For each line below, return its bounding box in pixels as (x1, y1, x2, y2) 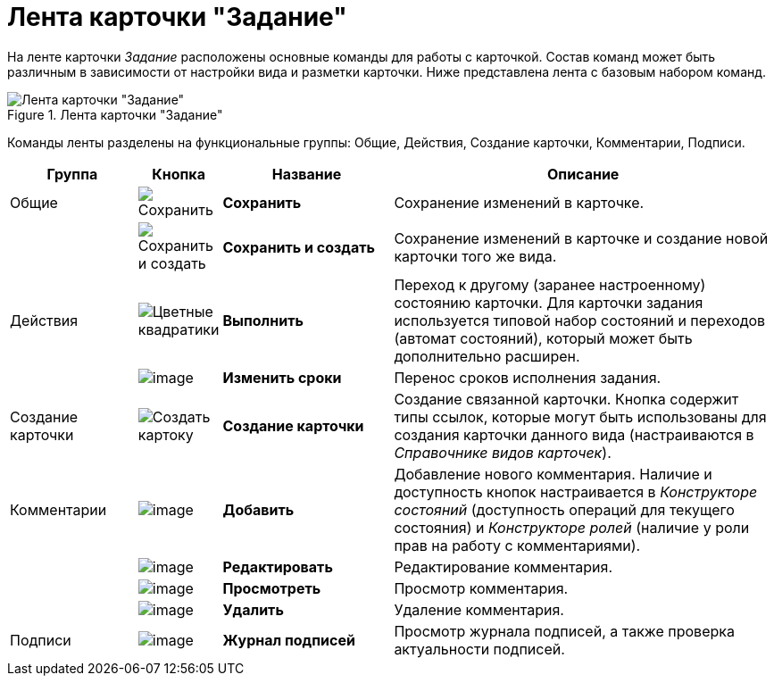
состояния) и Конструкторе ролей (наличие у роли (394, 518, 750, 537)
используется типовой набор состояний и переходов (394, 311, 766, 329)
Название (271, 164, 342, 183)
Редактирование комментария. (394, 557, 613, 576)
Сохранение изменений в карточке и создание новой (394, 229, 769, 247)
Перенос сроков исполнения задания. (394, 368, 662, 387)
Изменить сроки (222, 368, 342, 387)
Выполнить (222, 311, 304, 329)
